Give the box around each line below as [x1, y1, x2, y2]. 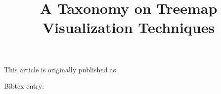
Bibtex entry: [4, 81, 44, 91]
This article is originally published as [4, 64, 116, 74]
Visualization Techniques [42, 17, 215, 37]
